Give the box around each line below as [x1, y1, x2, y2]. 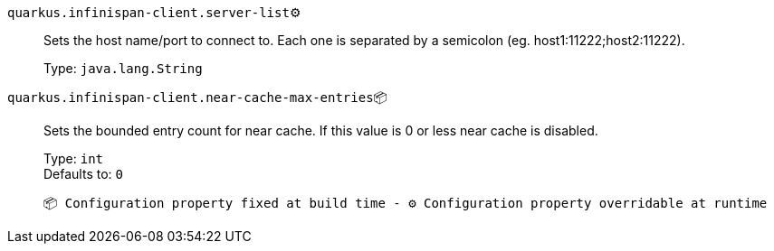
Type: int [43, 151, 104, 166]
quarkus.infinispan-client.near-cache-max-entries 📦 [7, 89, 387, 105]
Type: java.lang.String [43, 60, 203, 76]
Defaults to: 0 [43, 166, 123, 181]
